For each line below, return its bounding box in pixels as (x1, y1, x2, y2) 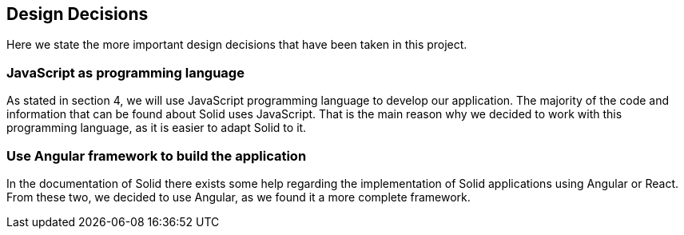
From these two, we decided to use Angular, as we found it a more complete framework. (6, 189, 471, 204)
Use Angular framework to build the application (6, 147, 307, 164)
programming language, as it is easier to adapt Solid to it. (6, 121, 307, 135)
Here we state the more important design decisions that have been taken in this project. (6, 38, 467, 52)
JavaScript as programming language (6, 64, 245, 81)
